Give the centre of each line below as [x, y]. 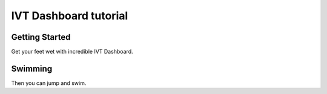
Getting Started [41, 37]
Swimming [32, 68]
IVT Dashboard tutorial [70, 16]
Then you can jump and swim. [49, 83]
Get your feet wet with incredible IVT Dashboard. [72, 52]
